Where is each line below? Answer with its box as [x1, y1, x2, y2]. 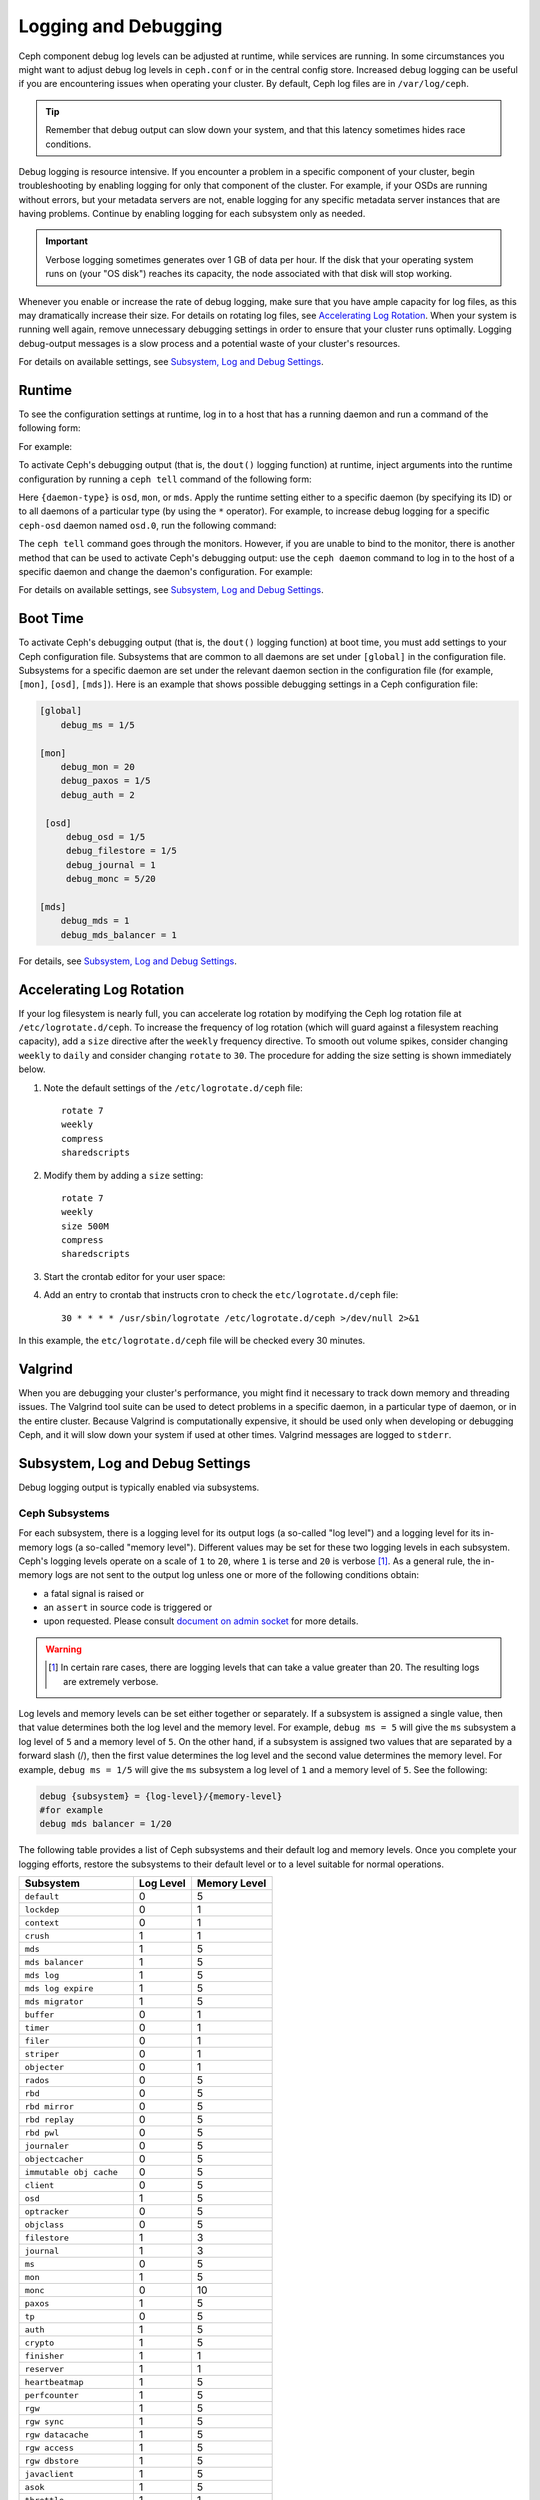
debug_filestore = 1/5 [65, 845, 177, 857]
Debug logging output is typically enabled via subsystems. [18, 1481, 260, 1493]
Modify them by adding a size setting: [43, 1169, 204, 1181]
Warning [45, 1643, 82, 1655]
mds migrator [24, 1996, 84, 2007]
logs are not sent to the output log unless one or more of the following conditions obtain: [55, 1569, 420, 1581]
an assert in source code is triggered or [43, 1601, 213, 1614]
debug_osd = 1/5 [65, 831, 146, 842]
